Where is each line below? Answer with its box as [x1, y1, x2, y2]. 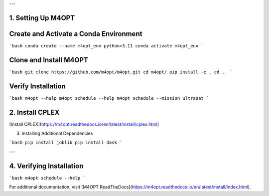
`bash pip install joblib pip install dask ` [9, 140, 123, 146]
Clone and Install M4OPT [9, 55, 88, 64]
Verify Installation [9, 82, 66, 90]
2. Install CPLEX [9, 108, 60, 117]
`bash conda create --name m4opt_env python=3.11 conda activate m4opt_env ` [9, 43, 204, 48]
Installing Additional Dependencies [21, 130, 93, 137]
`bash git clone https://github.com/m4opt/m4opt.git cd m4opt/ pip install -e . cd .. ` [9, 69, 233, 75]
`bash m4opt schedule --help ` [9, 175, 86, 181]
